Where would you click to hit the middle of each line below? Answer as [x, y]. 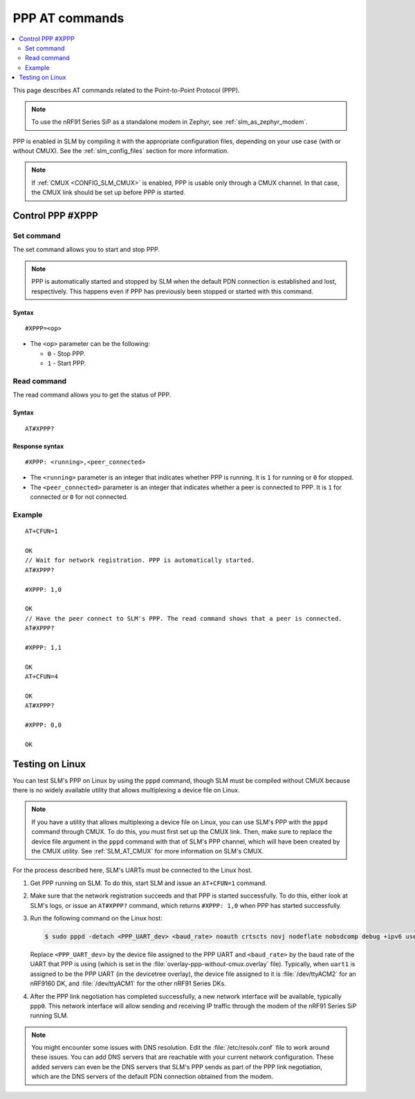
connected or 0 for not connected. [79, 497]
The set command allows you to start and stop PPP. [86, 250]
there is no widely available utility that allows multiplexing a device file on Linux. [126, 790]
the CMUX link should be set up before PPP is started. [109, 192]
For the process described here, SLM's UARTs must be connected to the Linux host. [132, 870]
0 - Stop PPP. [66, 354]
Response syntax [38, 446]
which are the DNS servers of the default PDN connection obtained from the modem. [153, 1077]
